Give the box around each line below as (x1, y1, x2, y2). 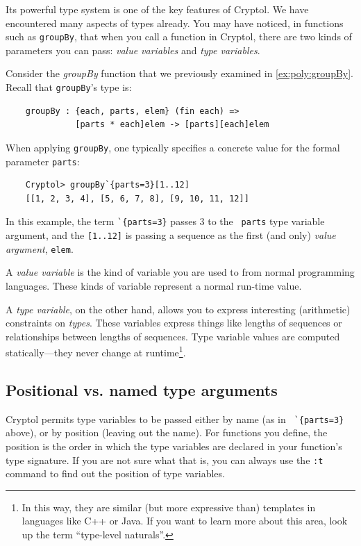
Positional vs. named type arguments (6, 379, 278, 400)
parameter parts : (6, 154, 80, 168)
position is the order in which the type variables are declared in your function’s (6, 439, 342, 454)
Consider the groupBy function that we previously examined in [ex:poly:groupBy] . (6, 66, 354, 81)
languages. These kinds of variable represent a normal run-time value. (6, 278, 302, 292)
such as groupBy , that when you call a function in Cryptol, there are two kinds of (6, 29, 352, 44)
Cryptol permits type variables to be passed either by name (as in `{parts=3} (6, 411, 344, 426)
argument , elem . (6, 241, 74, 256)
